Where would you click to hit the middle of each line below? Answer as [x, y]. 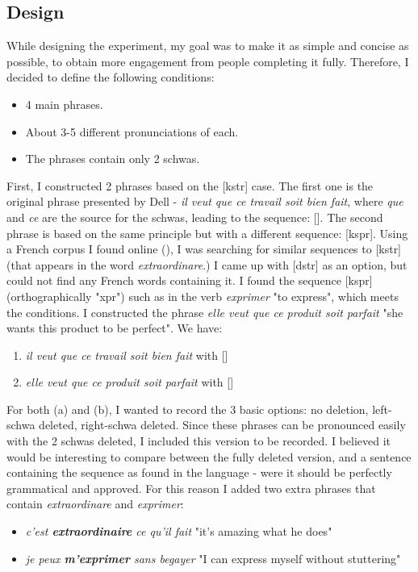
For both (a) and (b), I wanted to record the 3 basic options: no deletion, [188, 409]
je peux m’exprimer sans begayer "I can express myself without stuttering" [213, 558]
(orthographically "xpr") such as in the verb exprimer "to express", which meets [203, 296]
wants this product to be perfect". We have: [115, 328]
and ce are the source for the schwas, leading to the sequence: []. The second [195, 217]
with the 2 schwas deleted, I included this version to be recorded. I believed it [199, 441]
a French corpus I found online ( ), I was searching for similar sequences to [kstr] [204, 249]
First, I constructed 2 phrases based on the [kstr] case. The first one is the [190, 185]
